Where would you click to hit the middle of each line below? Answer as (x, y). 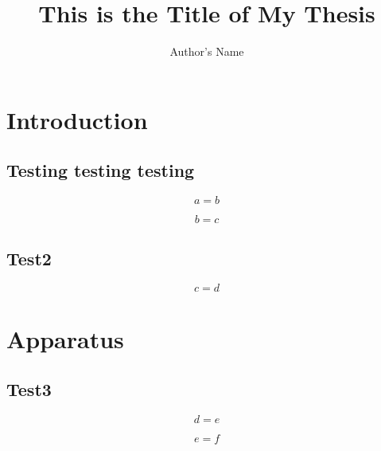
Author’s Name (207, 51)
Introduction (77, 119)
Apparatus (65, 338)
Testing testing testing (101, 170)
